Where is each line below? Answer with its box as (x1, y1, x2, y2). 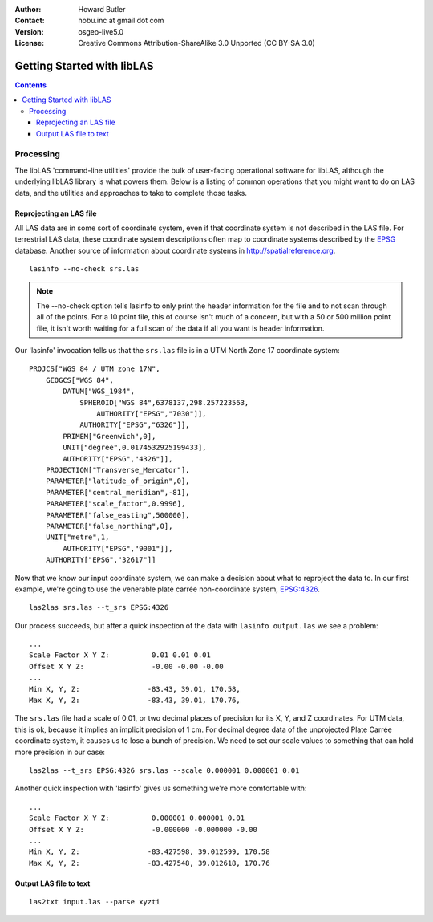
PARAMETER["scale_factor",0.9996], (45, 499, 186, 509)
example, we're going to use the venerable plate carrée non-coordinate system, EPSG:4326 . (14, 584, 321, 594)
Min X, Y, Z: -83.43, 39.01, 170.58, (29, 684, 241, 693)
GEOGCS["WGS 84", (45, 376, 114, 384)
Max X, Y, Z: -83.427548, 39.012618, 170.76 (29, 859, 270, 867)
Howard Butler (78, 5, 126, 14)
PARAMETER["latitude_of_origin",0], (45, 477, 190, 485)
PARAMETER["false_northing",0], (45, 522, 173, 530)
